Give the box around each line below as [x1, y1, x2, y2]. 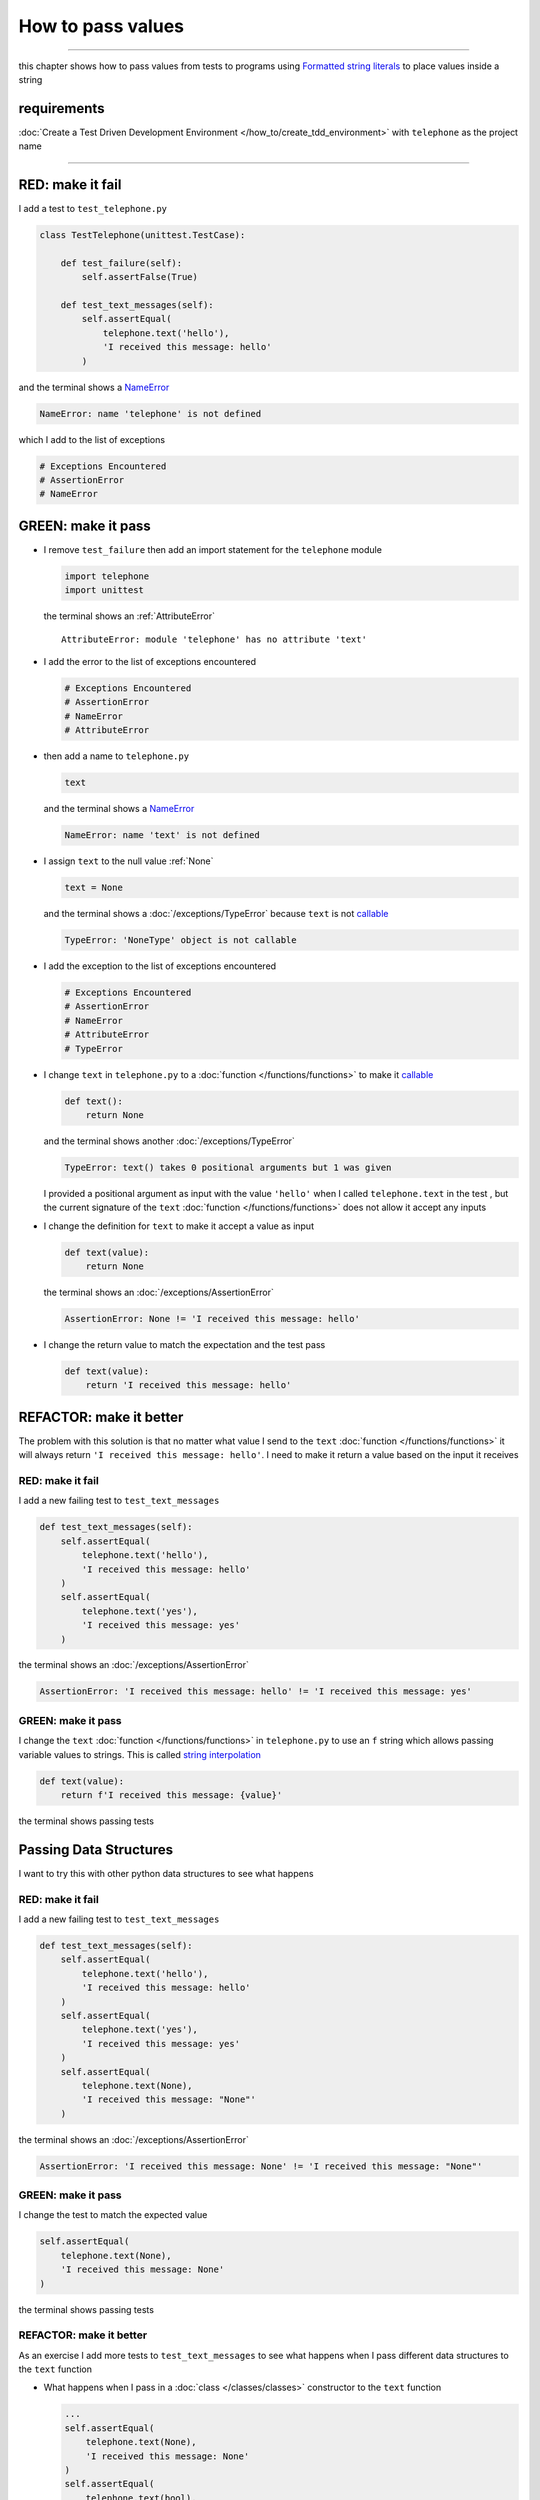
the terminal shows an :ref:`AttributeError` [43, 610, 215, 622]
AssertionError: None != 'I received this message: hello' [64, 1313, 360, 1324]
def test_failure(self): [60, 257, 183, 269]
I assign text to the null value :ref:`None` [43, 855, 214, 867]
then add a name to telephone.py [43, 750, 190, 762]
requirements [18, 100, 105, 117]
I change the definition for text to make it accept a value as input [43, 1220, 315, 1232]
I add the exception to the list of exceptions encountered [43, 960, 277, 972]
